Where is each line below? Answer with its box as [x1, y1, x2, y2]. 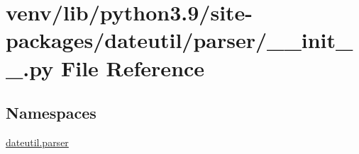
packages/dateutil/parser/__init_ [6, 25, 353, 54]
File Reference [60, 53, 205, 82]
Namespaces [6, 102, 96, 124]
